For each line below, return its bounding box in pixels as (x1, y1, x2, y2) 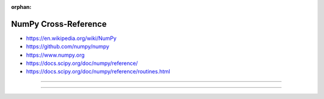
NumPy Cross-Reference (11, 18, 107, 29)
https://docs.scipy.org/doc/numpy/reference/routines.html (26, 68, 170, 75)
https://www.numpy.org (26, 51, 85, 58)
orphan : (11, 4, 32, 10)
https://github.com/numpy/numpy (26, 43, 110, 50)
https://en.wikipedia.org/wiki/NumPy (26, 35, 117, 42)
